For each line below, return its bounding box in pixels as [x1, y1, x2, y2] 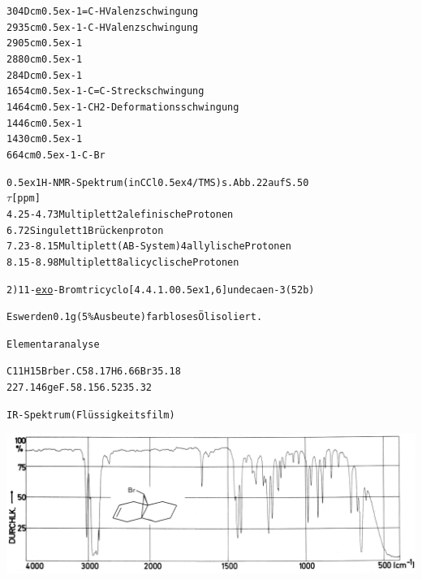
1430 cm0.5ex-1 [6, 133, 83, 145]
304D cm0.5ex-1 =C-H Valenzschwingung [6, 6, 199, 17]
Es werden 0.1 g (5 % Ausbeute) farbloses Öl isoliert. [6, 311, 263, 323]
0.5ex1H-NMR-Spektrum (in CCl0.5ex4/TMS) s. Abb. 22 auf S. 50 [6, 176, 309, 188]
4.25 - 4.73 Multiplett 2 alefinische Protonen [6, 208, 234, 220]
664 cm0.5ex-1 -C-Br [6, 149, 105, 161]
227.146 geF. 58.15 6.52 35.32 [6, 382, 152, 394]
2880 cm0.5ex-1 [6, 53, 83, 65]
